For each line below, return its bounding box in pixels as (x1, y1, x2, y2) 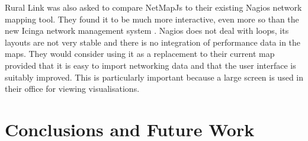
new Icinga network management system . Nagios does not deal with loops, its (5, 24, 289, 37)
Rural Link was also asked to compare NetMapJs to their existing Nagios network (5, 1, 302, 13)
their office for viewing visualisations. (5, 82, 140, 95)
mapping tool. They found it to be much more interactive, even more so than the (5, 12, 299, 25)
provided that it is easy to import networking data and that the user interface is (5, 59, 296, 71)
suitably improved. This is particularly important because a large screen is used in (5, 70, 303, 83)
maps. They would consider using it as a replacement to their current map (5, 47, 275, 60)
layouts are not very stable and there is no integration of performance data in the (5, 36, 301, 48)
